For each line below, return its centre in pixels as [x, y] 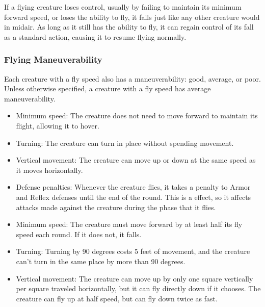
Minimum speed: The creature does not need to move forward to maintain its [137, 116]
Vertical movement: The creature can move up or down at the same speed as [136, 160]
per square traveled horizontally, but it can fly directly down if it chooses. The [138, 288]
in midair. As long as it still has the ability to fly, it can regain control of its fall [129, 27]
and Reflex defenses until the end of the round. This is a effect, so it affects [134, 197]
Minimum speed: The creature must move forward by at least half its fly [129, 224]
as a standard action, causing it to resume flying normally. [95, 36]
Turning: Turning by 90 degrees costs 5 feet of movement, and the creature [133, 251]
